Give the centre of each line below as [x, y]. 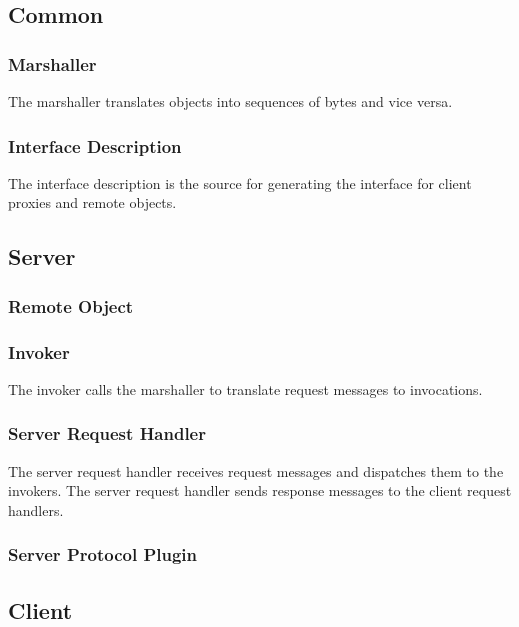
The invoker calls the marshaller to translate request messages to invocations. [245, 388]
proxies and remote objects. [92, 202]
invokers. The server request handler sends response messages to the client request [260, 490]
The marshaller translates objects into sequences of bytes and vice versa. [230, 101]
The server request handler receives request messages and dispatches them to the [256, 470]
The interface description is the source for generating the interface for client [240, 182]
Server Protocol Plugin [102, 554]
